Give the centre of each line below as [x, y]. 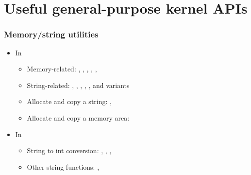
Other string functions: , [63, 166]
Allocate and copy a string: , [69, 101]
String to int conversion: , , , [69, 150]
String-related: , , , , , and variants [78, 85]
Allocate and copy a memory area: [78, 117]
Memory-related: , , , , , [62, 69]
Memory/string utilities [51, 34]
